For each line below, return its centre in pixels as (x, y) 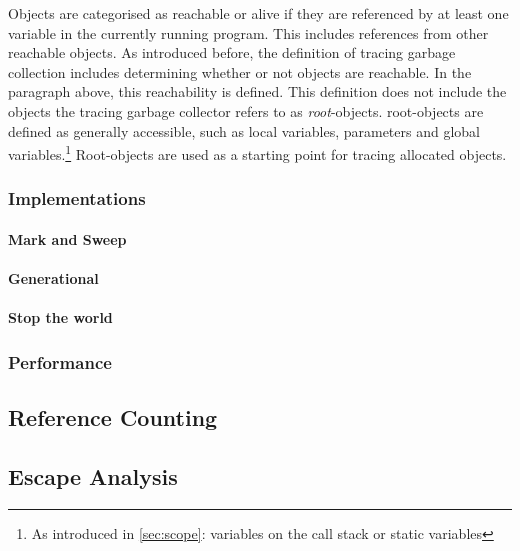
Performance (60, 361)
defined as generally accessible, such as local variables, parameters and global (244, 130)
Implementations (77, 198)
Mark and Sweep (67, 238)
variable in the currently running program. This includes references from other (248, 32)
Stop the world (60, 317)
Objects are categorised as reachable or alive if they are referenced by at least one (258, 13)
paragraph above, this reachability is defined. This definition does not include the (257, 91)
